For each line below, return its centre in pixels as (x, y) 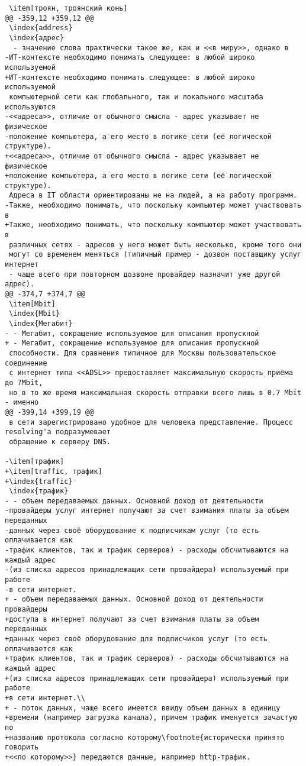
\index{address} (41, 28)
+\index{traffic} (39, 481)
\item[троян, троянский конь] (68, 8)
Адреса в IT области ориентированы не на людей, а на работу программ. (153, 195)
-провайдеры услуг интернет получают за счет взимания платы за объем (147, 511)
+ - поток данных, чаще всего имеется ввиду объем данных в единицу (143, 708)
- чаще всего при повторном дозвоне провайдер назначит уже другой (145, 274)
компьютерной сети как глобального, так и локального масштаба (136, 97)
